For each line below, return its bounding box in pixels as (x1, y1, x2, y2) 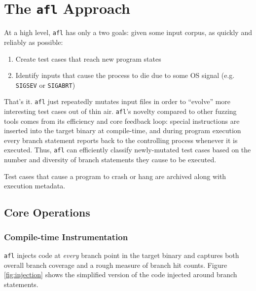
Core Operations (4, 205, 90, 220)
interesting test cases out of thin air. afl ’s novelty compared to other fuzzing (4, 106, 237, 116)
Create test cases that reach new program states (15, 53, 161, 64)
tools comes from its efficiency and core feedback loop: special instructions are (4, 115, 240, 126)
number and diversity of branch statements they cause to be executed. (4, 154, 217, 165)
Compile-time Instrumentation (4, 230, 128, 243)
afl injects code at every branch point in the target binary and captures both (4, 250, 239, 260)
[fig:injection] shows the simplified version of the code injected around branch (4, 269, 237, 280)
